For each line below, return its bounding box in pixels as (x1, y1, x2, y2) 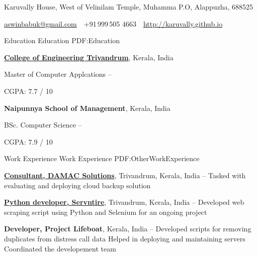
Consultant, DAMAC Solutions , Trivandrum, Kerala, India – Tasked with (4, 170, 246, 180)
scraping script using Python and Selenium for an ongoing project (4, 206, 207, 217)
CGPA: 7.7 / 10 (4, 85, 53, 96)
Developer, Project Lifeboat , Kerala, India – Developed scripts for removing (4, 223, 251, 234)
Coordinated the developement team (4, 243, 116, 253)
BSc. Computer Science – (4, 119, 82, 130)
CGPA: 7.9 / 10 (4, 136, 53, 147)
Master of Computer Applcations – (4, 69, 112, 79)
